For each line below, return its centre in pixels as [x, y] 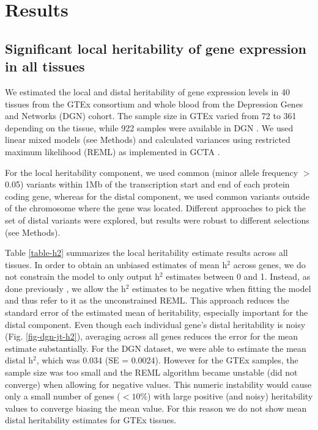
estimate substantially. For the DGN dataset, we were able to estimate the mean [156, 348]
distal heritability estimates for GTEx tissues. [91, 420]
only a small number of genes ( [63, 396]
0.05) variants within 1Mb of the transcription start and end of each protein [147, 184]
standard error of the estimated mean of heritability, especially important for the [157, 312]
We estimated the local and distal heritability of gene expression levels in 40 [147, 91]
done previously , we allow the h [65, 288]
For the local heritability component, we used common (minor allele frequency [152, 172]
